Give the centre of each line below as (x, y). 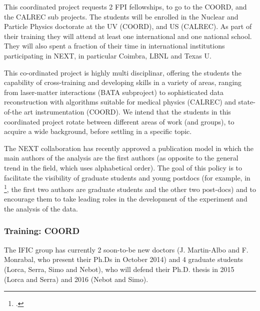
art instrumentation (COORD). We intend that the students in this (127, 111)
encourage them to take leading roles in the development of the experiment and (126, 199)
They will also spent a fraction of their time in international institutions (114, 46)
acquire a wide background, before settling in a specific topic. (98, 131)
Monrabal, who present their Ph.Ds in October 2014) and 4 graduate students (124, 259)
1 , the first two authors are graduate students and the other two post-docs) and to (130, 188)
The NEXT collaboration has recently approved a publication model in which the (129, 148)
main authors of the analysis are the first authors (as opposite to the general (121, 158)
